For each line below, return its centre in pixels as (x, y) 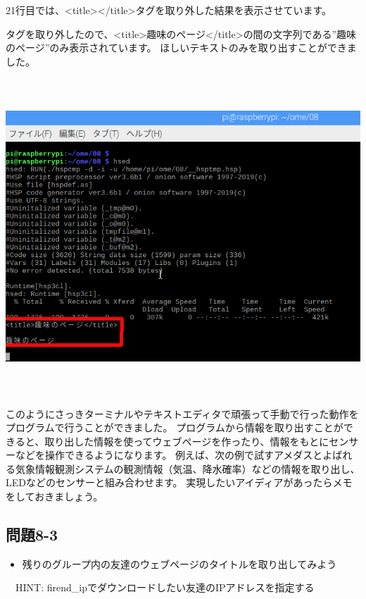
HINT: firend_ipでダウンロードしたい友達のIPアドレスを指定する (165, 587)
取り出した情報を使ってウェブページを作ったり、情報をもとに (187, 441)
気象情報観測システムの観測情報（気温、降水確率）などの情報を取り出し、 (188, 468)
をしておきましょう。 (55, 496)
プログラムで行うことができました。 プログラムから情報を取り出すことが (175, 427)
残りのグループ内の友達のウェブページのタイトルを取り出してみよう (179, 563)
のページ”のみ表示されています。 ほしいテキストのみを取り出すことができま (181, 48)
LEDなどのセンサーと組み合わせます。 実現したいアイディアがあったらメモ (179, 482)
